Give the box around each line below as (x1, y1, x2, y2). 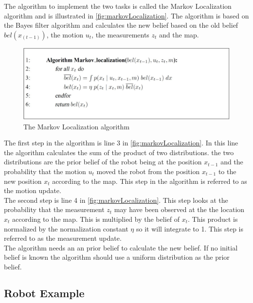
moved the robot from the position (96, 166, 200, 176)
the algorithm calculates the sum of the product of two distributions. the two (4, 147, 234, 157)
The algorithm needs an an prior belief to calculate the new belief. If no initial (4, 242, 238, 252)
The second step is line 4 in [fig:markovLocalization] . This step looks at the (4, 195, 228, 205)
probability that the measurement (4, 204, 105, 214)
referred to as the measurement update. (4, 233, 122, 243)
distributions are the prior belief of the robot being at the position (4, 157, 202, 167)
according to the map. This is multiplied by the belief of (12, 214, 180, 224)
